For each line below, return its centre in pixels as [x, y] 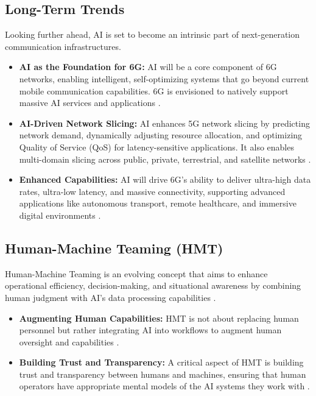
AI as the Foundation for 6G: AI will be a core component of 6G [148, 67]
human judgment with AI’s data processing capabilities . [111, 297]
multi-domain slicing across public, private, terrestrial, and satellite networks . [165, 159]
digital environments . [60, 215]
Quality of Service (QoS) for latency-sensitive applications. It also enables [156, 147]
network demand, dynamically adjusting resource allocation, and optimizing [161, 135]
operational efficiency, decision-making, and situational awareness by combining [153, 285]
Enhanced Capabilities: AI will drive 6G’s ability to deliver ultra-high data [165, 179]
